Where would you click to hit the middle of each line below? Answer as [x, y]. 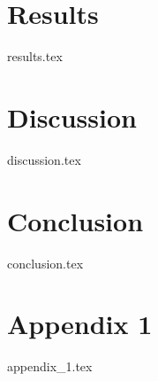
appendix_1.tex [50, 366]
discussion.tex [44, 159]
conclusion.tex [45, 263]
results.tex [35, 56]
